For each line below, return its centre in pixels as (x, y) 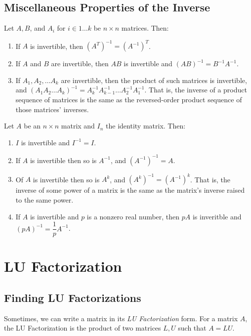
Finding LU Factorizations (73, 298)
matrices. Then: (145, 28)
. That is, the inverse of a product (196, 90)
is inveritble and (217, 216)
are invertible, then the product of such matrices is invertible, (154, 80)
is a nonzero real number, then (133, 216)
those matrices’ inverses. (52, 109)
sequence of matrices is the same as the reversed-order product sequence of (129, 100)
